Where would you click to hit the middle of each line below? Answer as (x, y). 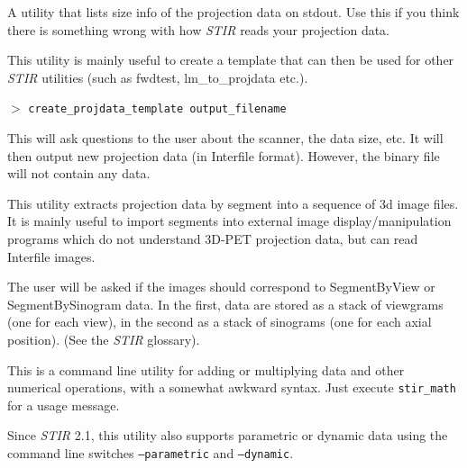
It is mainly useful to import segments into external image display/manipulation (229, 221)
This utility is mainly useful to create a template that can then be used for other (231, 60)
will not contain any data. (79, 173)
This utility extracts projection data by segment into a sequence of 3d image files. (233, 203)
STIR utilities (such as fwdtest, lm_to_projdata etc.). (158, 77)
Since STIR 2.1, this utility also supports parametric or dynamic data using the (228, 435)
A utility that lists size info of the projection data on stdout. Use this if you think (233, 12)
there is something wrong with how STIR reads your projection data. (199, 29)
